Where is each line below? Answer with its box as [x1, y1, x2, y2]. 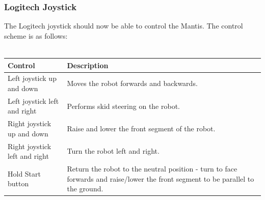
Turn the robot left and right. [67, 146, 160, 156]
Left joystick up [8, 73, 57, 83]
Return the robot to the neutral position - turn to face [67, 163, 237, 174]
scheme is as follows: [4, 30, 68, 41]
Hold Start [8, 168, 41, 179]
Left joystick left [8, 95, 59, 106]
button [8, 178, 29, 189]
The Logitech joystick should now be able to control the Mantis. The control [4, 20, 243, 31]
